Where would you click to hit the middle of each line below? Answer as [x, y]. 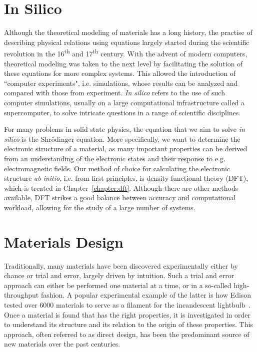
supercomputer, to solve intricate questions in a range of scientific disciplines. [122, 112]
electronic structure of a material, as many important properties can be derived [126, 149]
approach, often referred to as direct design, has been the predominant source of [127, 334]
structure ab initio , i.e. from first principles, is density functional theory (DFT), [126, 178]
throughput [21, 295]
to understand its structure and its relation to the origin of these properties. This [128, 324]
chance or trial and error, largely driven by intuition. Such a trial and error [119, 275]
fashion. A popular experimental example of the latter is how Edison [146, 295]
